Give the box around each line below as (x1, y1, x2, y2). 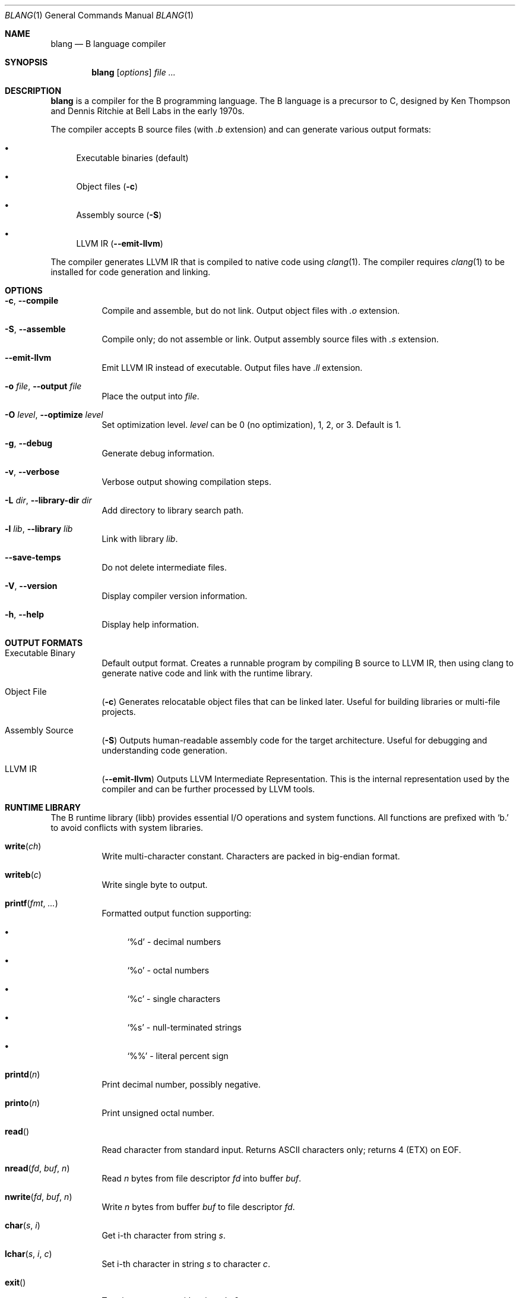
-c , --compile (5, 295, 59, 305)
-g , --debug (5, 438, 53, 448)
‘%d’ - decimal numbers (127, 937, 221, 947)
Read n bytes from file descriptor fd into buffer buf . (102, 1173, 302, 1183)
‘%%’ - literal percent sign (127, 1051, 229, 1061)
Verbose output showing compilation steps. (102, 477, 271, 487)
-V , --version (5, 581, 58, 591)
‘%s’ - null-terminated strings (127, 1022, 242, 1032)
